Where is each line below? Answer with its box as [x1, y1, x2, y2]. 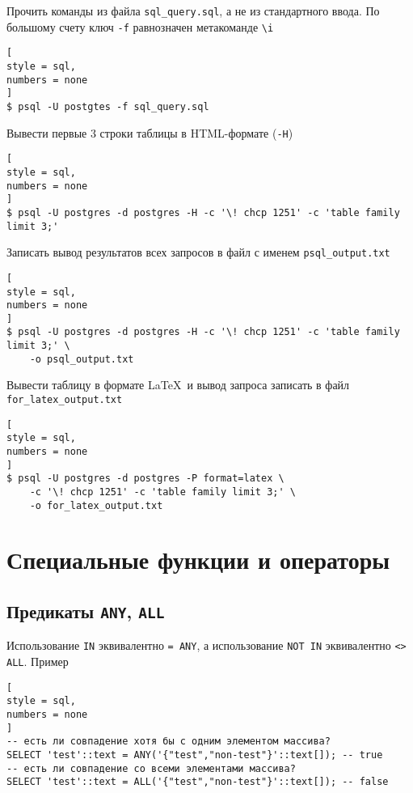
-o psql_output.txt [29, 353, 134, 365]
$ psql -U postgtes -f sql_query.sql [6, 100, 209, 112]
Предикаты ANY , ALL [6, 599, 165, 624]
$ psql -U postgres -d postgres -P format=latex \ [6, 473, 284, 485]
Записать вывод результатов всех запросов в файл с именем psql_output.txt [6, 244, 390, 261]
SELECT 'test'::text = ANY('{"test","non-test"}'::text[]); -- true [6, 749, 383, 761]
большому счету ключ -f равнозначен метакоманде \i [6, 18, 274, 35]
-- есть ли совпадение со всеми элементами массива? [6, 762, 296, 774]
